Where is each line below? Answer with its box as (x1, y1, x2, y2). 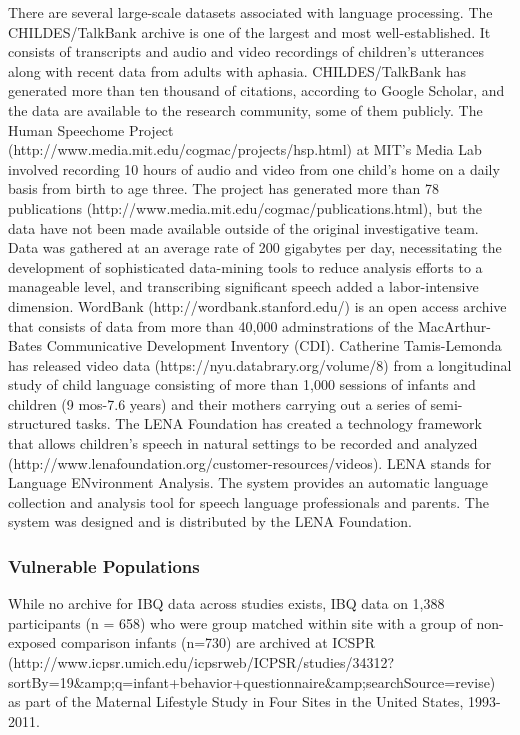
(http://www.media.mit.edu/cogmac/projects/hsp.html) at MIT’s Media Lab (8, 139, 482, 160)
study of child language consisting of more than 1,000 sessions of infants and (8, 374, 476, 395)
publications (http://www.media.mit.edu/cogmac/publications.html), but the (8, 197, 482, 218)
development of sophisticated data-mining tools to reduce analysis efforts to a (8, 256, 483, 277)
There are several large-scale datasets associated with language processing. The (8, 2, 493, 22)
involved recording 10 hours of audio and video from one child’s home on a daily (8, 158, 500, 179)
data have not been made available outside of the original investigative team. (8, 217, 479, 238)
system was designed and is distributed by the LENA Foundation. (8, 511, 412, 532)
